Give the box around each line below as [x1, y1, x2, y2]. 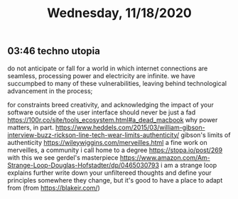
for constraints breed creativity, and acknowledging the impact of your [7, 100, 215, 109]
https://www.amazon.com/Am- [119, 153, 211, 161]
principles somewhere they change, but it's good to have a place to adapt [7, 176, 223, 184]
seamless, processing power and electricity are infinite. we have [7, 71, 195, 80]
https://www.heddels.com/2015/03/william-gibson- [55, 123, 205, 131]
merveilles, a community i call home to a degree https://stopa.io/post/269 [7, 146, 223, 154]
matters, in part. [7, 123, 55, 131]
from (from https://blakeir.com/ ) [7, 183, 101, 192]
